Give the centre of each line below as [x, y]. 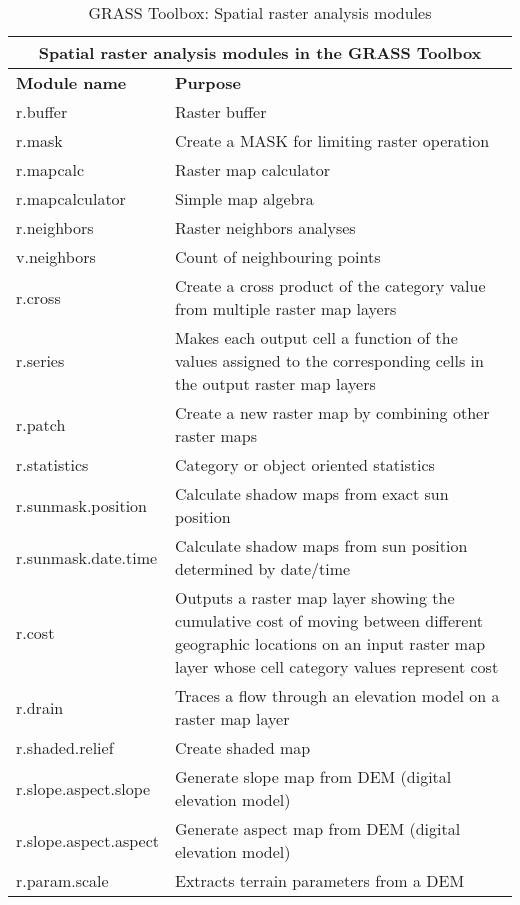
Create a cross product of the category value [330, 285]
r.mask [39, 140]
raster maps [216, 435]
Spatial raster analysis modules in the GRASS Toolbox [260, 52]
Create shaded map [242, 747]
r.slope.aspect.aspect [87, 840]
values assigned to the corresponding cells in [329, 360]
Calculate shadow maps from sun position [321, 545]
